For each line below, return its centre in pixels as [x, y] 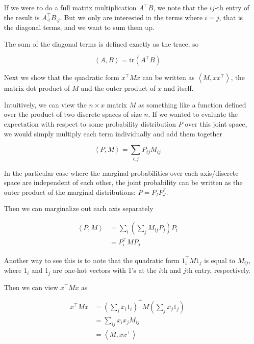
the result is [22, 17]
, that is [231, 17]
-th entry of [232, 7]
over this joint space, [216, 124]
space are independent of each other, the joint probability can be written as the [123, 182]
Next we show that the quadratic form [62, 77]
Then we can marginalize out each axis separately [79, 208]
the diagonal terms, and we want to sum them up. [79, 27]
